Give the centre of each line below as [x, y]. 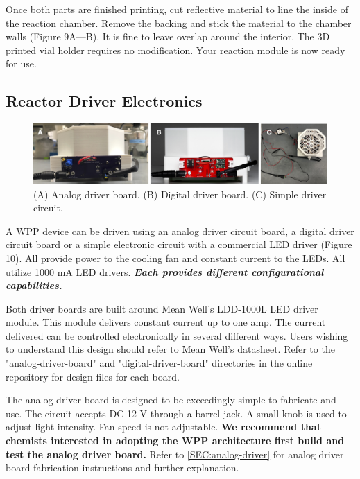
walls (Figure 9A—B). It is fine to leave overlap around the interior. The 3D [168, 36]
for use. [21, 63]
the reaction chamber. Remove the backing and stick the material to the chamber [179, 23]
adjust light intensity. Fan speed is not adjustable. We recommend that [163, 427]
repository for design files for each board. [93, 376]
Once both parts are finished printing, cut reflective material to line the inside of [177, 9]
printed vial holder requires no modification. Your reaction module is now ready [175, 50]
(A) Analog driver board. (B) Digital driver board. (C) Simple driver [180, 194]
